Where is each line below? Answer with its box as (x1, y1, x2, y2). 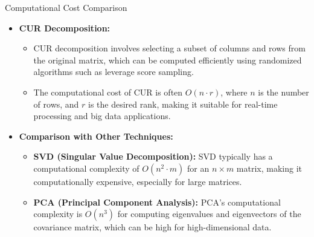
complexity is (33, 207, 83, 220)
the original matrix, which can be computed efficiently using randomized (33, 53, 302, 66)
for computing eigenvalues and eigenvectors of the (117, 207, 301, 220)
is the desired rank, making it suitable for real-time (88, 97, 278, 110)
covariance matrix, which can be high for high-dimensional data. (33, 221, 272, 233)
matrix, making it (236, 161, 303, 174)
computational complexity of (33, 161, 139, 174)
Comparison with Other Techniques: (19, 129, 173, 142)
